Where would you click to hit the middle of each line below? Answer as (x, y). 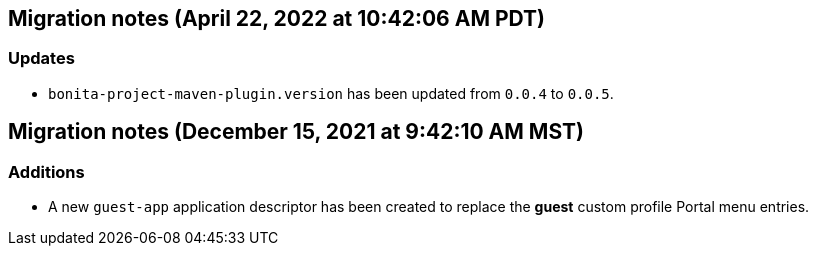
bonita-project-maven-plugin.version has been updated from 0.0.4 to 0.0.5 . (331, 93)
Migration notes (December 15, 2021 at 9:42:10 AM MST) (296, 132)
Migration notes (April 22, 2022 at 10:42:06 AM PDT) (276, 18)
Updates (41, 58)
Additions (46, 171)
